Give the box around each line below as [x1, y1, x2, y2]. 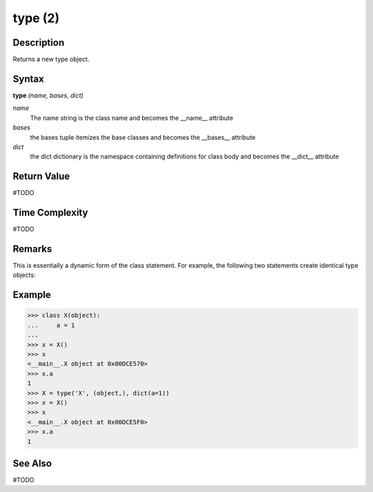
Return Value [12, 170, 70, 183]
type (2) [12, 10, 60, 26]
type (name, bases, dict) [12, 91, 84, 100]
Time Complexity [12, 207, 88, 219]
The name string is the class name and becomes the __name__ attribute [30, 113, 233, 122]
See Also [12, 457, 52, 469]
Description [12, 37, 65, 48]
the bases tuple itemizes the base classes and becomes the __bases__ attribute [30, 133, 256, 141]
